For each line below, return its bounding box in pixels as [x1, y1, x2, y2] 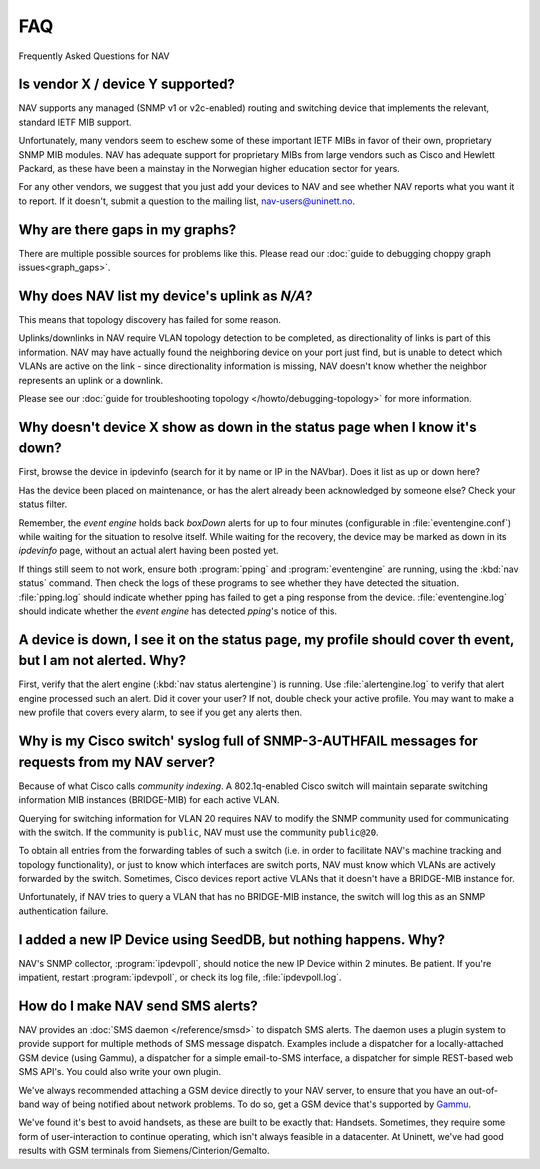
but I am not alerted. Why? [18, 652, 187, 669]
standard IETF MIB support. [18, 116, 132, 128]
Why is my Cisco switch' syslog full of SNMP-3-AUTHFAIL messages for [18, 733, 479, 750]
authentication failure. [18, 905, 109, 917]
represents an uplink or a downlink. [18, 374, 164, 386]
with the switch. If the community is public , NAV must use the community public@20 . [18, 826, 379, 838]
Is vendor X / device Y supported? [18, 76, 235, 93]
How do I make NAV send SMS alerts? [18, 997, 259, 1014]
